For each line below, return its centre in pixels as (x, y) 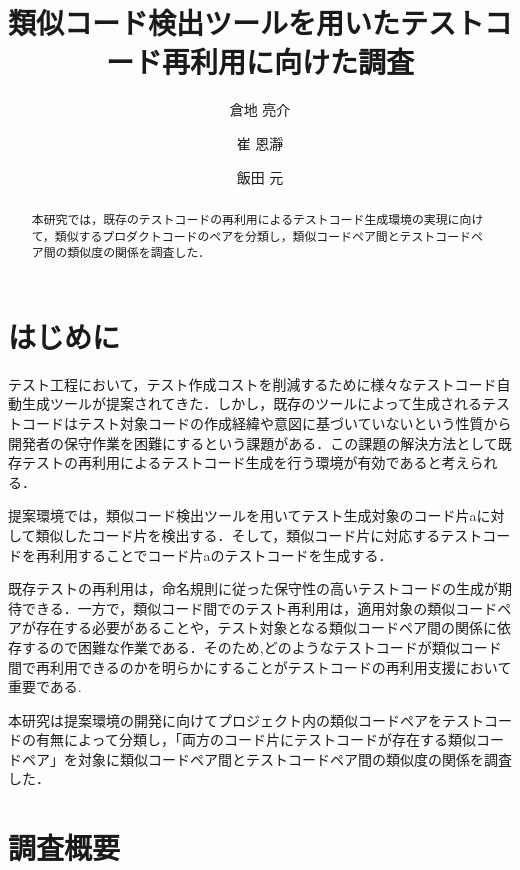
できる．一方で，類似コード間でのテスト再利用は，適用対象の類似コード (259, 607)
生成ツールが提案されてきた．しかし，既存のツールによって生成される (252, 403)
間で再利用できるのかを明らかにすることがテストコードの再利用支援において (260, 666)
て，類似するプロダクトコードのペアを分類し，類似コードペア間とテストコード (251, 235)
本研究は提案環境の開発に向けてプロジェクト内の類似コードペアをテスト (246, 719)
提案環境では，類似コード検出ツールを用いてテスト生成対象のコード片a (242, 515)
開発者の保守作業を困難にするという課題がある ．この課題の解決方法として (253, 442)
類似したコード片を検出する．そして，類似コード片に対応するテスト (259, 534)
